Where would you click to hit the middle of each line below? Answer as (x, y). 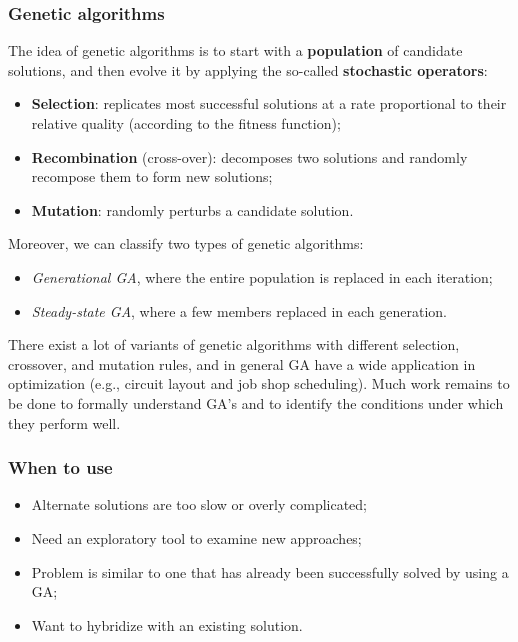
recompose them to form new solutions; (152, 176)
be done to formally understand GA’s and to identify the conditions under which (256, 402)
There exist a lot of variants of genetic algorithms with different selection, (234, 344)
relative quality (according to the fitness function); (186, 123)
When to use (60, 467)
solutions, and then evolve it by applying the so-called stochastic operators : (248, 69)
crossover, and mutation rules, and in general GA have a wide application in (242, 363)
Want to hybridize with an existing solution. (167, 624)
